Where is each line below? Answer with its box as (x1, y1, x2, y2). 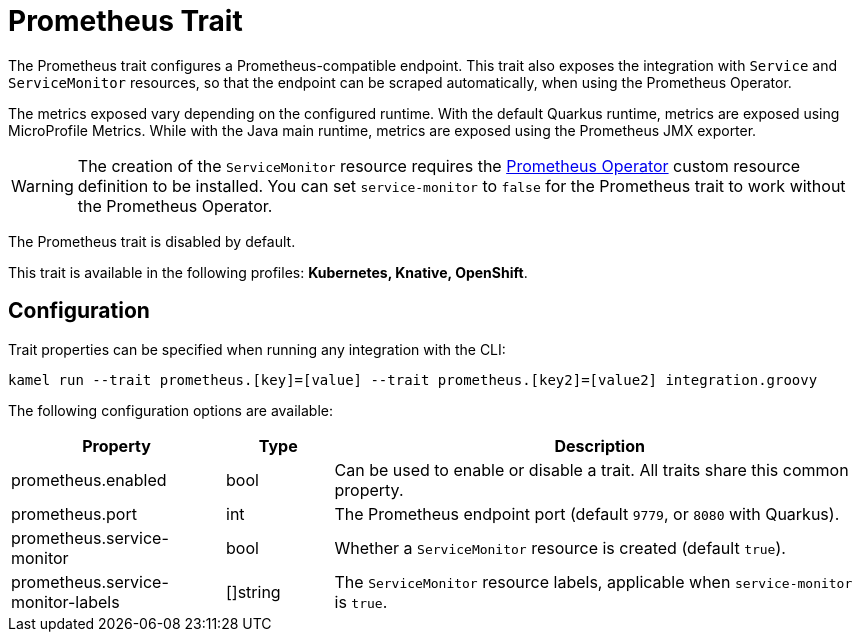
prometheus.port (11, 503, 137, 524)
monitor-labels (11, 591, 120, 612)
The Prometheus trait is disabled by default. (8, 232, 296, 250)
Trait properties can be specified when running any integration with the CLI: (8, 340, 506, 358)
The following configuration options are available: (8, 401, 334, 419)
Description (554, 435, 645, 456)
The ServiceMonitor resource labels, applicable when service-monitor (334, 571, 853, 592)
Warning (11, 175, 74, 196)
